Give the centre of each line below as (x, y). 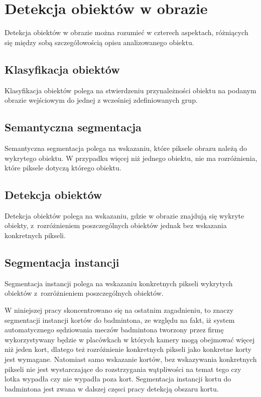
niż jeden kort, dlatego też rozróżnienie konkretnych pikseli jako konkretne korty (128, 349)
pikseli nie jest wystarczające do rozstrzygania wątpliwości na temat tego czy (123, 369)
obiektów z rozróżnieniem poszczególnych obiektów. (84, 293)
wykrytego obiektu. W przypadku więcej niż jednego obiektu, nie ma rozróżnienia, (131, 158)
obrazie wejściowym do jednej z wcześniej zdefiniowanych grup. (101, 100)
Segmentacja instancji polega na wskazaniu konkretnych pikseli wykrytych (119, 283)
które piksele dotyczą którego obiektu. (63, 168)
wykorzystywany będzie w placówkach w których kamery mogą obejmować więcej (130, 339)
